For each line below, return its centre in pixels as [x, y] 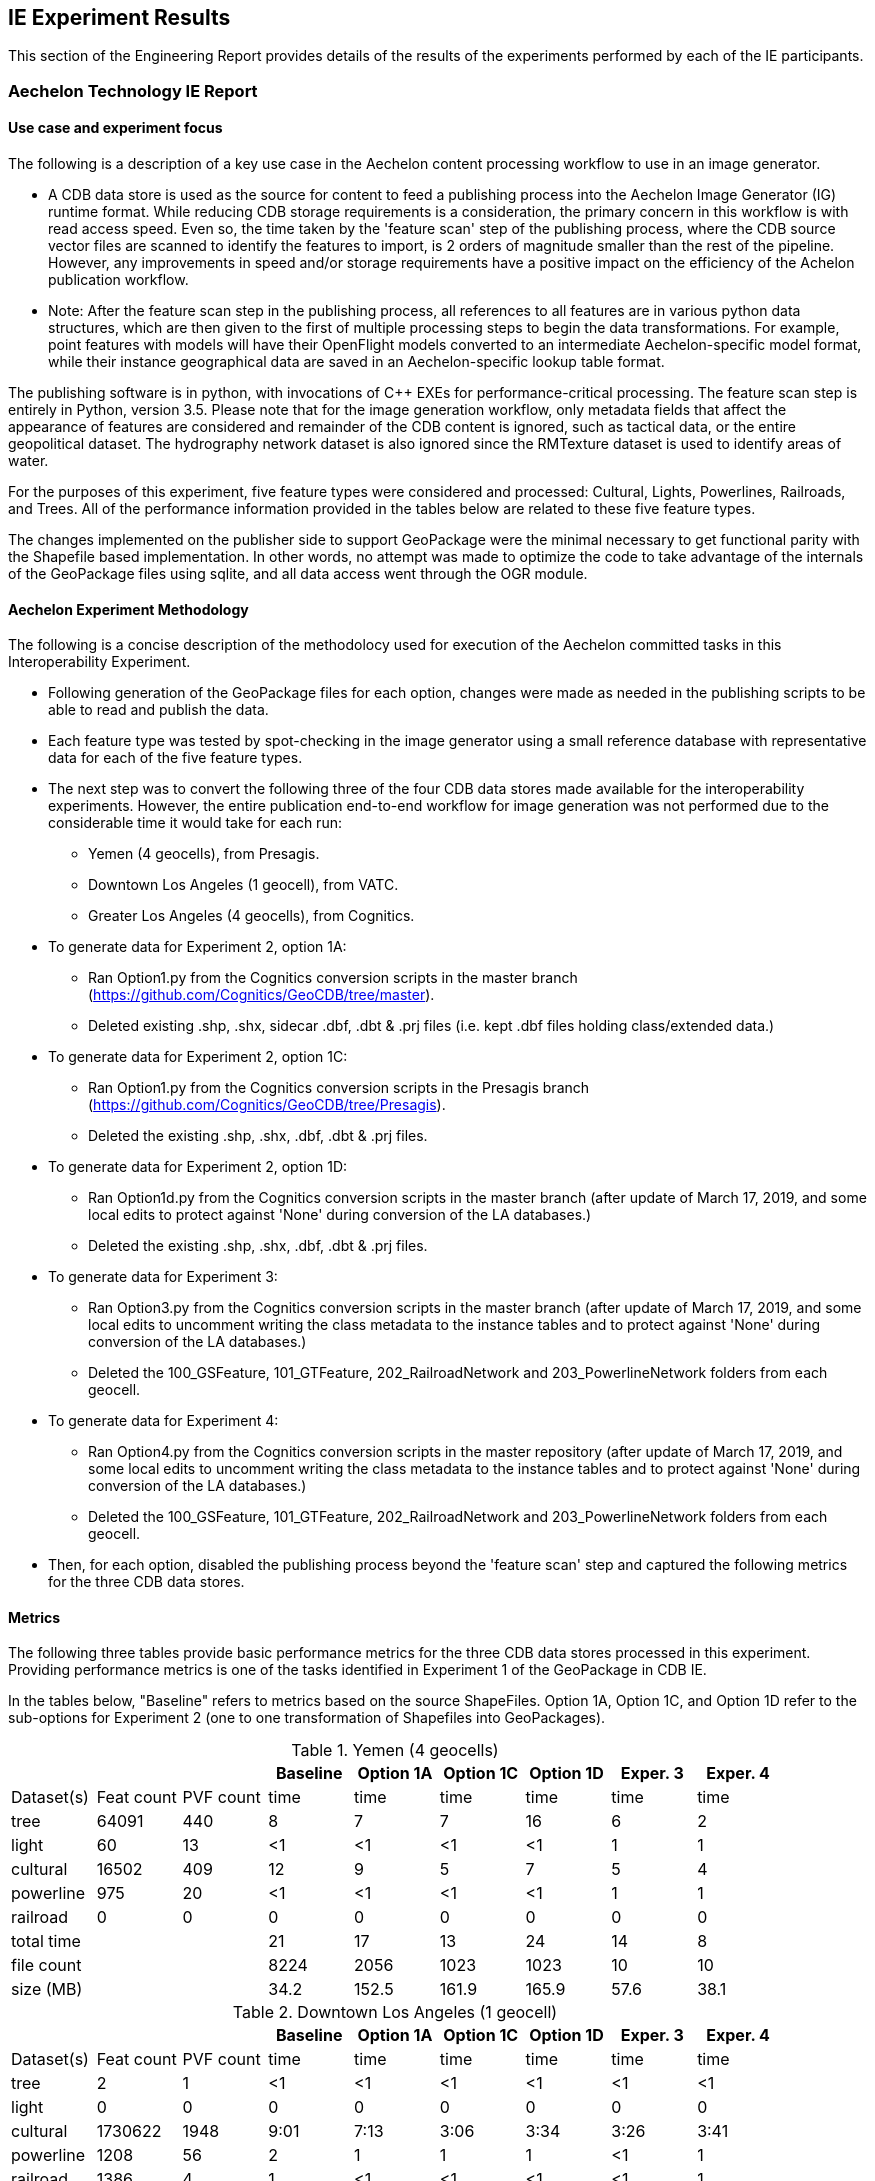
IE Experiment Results [119, 17]
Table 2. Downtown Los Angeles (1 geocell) [395, 2012]
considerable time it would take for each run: [195, 823]
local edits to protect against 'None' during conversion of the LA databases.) [340, 1215]
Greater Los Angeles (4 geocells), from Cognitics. [251, 916]
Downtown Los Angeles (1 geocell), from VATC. [243, 885]
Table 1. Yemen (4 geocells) [395, 1750]
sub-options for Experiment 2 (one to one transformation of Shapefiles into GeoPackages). [307, 1718]
